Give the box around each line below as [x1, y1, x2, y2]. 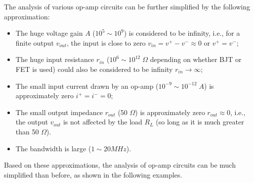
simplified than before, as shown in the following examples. [4, 169, 182, 180]
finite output [15, 37, 54, 48]
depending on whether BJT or [150, 54, 242, 64]
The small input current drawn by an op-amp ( [15, 80, 159, 91]
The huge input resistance [15, 54, 94, 64]
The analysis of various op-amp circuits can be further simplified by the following [4, 1, 250, 11]
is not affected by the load [63, 117, 142, 127]
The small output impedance [15, 107, 103, 117]
